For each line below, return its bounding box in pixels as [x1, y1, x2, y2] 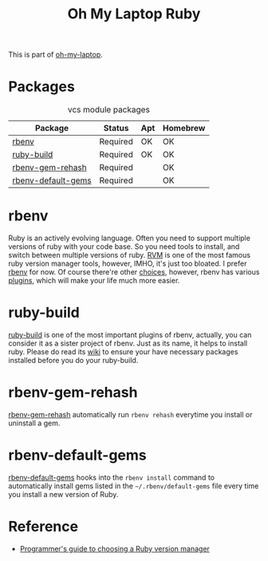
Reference [8, 518, 78, 535]
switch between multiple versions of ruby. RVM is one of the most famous [8, 251, 251, 260]
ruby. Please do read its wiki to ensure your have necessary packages [8, 347, 238, 356]
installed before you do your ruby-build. [8, 356, 139, 365]
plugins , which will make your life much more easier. [8, 276, 180, 286]
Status [103, 123, 129, 134]
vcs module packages [67, 105, 150, 116]
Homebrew [162, 123, 206, 134]
